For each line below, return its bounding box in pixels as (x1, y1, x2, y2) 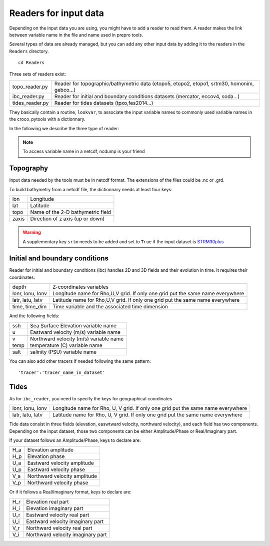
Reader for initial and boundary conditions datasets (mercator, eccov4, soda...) (54, 93, 240, 100)
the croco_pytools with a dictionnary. (9, 116, 85, 122)
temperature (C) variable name (30, 342, 102, 349)
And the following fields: (9, 313, 59, 319)
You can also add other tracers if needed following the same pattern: (9, 358, 151, 364)
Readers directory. (9, 48, 49, 54)
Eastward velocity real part (25, 511, 89, 518)
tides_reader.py (12, 99, 49, 106)
